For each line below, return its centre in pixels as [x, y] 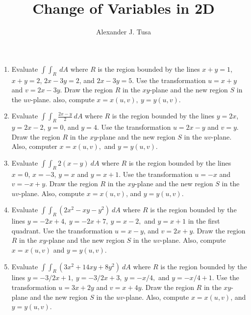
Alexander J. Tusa [124, 32]
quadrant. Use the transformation [62, 230]
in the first [204, 221]
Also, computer [34, 146]
